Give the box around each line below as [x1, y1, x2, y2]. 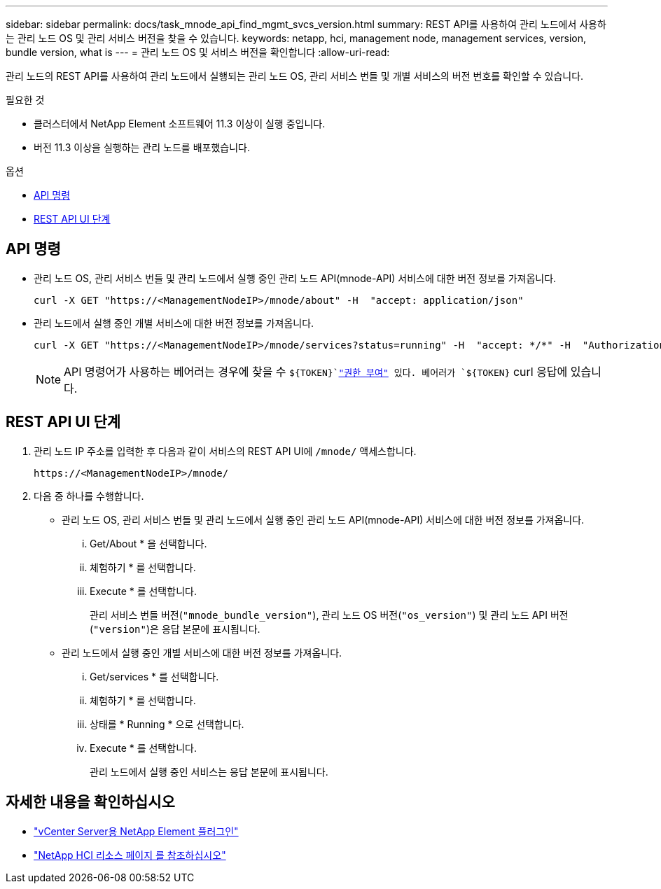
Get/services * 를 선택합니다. [90, 670, 219, 682]
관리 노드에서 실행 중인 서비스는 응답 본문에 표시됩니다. [90, 765, 328, 778]
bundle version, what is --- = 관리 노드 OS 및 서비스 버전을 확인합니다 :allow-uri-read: [6, 46, 390, 58]
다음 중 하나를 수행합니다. [34, 489, 144, 502]
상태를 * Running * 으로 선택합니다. [90, 717, 244, 730]
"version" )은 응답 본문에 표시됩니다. [93, 622, 260, 635]
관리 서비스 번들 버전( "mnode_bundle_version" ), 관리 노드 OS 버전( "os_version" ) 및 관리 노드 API [90, 608, 548, 621]
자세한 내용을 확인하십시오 [6, 793, 175, 811]
